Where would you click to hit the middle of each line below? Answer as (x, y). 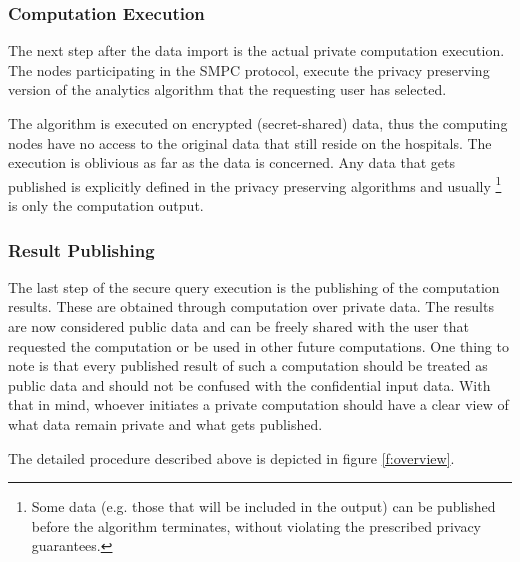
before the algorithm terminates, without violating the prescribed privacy (256, 525)
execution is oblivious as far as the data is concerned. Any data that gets (231, 162)
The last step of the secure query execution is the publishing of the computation (254, 286)
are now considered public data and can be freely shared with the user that (238, 326)
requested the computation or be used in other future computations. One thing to (258, 345)
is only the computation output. (106, 205)
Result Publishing (81, 249)
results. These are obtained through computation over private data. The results (251, 306)
